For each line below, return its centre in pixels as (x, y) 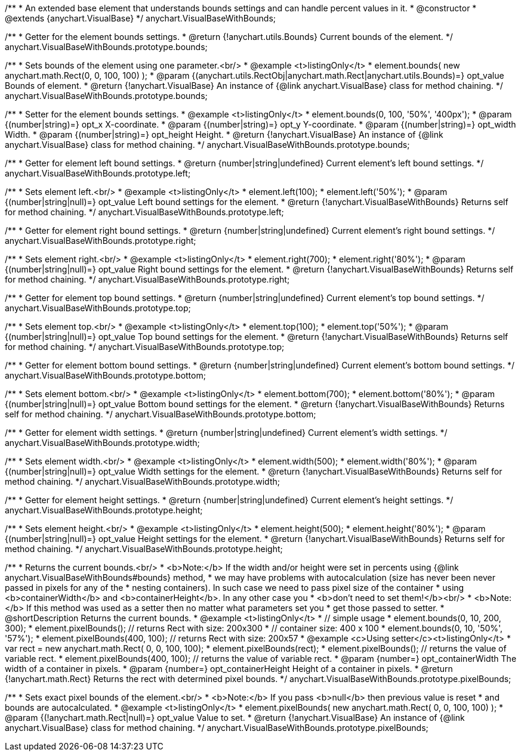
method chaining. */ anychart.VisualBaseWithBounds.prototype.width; (142, 481)
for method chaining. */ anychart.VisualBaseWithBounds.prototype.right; (147, 279)
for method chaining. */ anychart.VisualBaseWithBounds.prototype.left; (144, 212)
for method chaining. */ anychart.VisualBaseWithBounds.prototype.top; (145, 347)
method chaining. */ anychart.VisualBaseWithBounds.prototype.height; (144, 549)
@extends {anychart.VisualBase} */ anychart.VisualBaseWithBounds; (141, 18)
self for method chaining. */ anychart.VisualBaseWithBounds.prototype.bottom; (161, 414)
